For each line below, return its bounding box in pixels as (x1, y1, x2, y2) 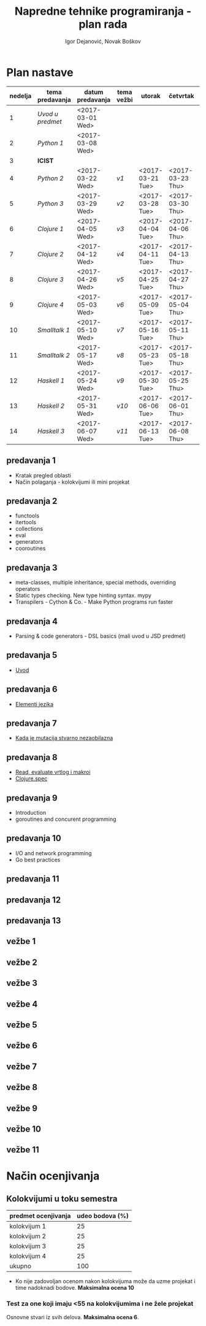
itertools (15, 519, 37, 526)
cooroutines (15, 544, 46, 552)
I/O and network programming (15, 849, 92, 856)
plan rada (78, 17, 128, 31)
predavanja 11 (6, 874, 59, 884)
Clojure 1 (37, 224, 64, 233)
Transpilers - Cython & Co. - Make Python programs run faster (15, 598, 174, 606)
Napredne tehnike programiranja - (14, 4, 192, 18)
